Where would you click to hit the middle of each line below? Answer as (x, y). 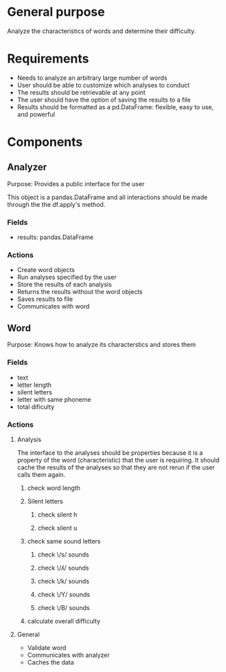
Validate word (47, 647)
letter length (34, 385)
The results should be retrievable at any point (81, 92)
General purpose (56, 12)
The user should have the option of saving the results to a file (104, 100)
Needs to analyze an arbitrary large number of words (92, 78)
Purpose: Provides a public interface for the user (76, 183)
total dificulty (36, 407)
